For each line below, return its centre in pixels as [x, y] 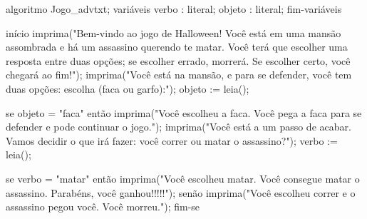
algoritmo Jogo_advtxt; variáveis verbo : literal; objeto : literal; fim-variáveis [174, 9]
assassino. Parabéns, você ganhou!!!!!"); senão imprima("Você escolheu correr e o [181, 192]
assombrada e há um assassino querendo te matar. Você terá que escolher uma [177, 47]
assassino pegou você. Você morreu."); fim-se [103, 207]
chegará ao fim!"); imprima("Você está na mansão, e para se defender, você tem [179, 75]
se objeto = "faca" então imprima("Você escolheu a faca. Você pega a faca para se [184, 112]
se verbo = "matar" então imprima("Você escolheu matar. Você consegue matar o [183, 178]
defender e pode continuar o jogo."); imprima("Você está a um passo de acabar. [179, 127]
